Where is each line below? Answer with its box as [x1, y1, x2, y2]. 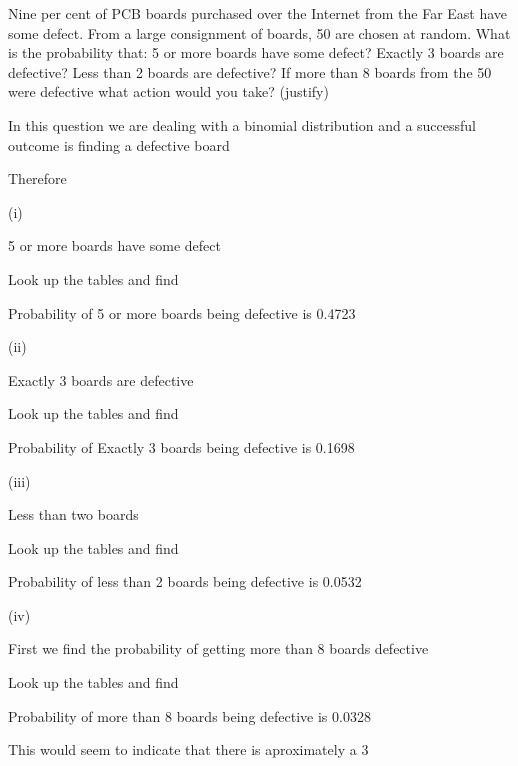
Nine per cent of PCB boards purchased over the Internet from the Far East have [8, 3, 508, 23]
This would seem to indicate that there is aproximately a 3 [8, 739, 369, 760]
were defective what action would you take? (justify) [8, 81, 329, 102]
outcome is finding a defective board [8, 134, 230, 155]
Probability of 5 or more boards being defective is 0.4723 [8, 302, 356, 323]
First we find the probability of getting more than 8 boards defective [8, 638, 429, 659]
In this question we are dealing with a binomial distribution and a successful [8, 114, 477, 135]
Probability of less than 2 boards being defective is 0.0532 [8, 571, 362, 592]
